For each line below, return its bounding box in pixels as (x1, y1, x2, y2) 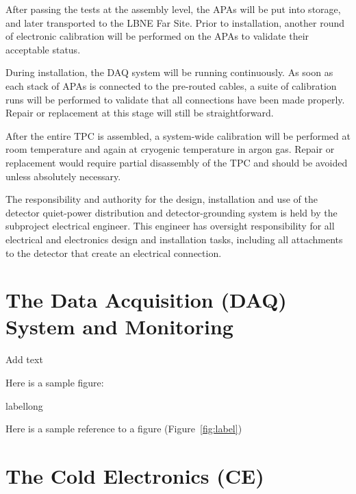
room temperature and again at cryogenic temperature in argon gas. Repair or (5, 142, 335, 156)
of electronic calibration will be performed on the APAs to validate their (5, 29, 309, 43)
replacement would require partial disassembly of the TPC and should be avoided (5, 155, 348, 169)
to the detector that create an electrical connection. (5, 245, 222, 260)
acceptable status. (5, 42, 81, 56)
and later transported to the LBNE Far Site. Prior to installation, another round (5, 15, 345, 29)
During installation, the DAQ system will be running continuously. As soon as (5, 65, 333, 79)
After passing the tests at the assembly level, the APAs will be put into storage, (5, 2, 341, 16)
